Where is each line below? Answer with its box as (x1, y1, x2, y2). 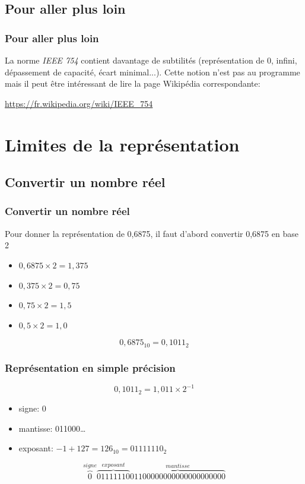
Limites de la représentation (5, 132, 240, 156)
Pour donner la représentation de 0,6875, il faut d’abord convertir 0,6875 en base (5, 227, 298, 239)
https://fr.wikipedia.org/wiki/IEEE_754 (5, 97, 153, 109)
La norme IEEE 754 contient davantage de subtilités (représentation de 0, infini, (5, 54, 297, 66)
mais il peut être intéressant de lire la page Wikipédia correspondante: (5, 77, 260, 90)
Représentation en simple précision (5, 360, 176, 375)
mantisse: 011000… (18, 422, 86, 434)
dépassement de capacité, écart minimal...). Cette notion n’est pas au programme (5, 65, 300, 78)
